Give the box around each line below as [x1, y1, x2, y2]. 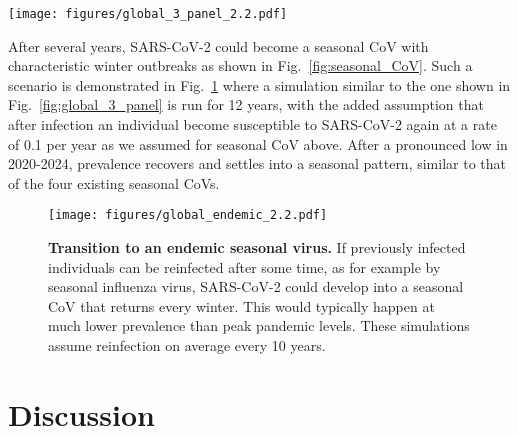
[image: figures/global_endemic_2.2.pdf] [48, 208, 328, 223]
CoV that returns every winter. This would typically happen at [48, 295, 435, 316]
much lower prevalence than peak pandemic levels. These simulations [48, 315, 470, 336]
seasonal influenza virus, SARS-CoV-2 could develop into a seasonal [48, 276, 464, 297]
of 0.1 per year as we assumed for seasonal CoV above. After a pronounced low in [8, 133, 508, 154]
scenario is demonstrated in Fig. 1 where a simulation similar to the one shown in [8, 74, 511, 95]
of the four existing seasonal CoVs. [8, 172, 220, 193]
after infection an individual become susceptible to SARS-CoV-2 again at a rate [8, 114, 497, 135]
